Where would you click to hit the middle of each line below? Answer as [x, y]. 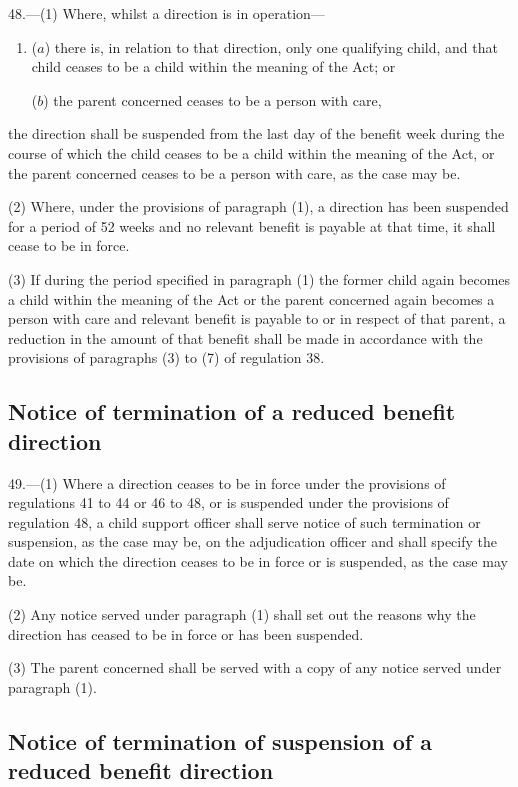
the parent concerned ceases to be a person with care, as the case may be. [234, 172]
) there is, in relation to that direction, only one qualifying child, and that [271, 46]
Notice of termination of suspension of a [220, 740]
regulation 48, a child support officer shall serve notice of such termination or [244, 521]
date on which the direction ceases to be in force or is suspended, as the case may [258, 560]
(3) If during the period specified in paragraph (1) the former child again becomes [259, 278]
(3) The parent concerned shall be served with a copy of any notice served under [255, 667]
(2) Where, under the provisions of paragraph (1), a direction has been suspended [258, 206]
